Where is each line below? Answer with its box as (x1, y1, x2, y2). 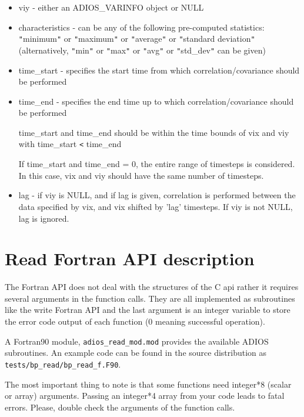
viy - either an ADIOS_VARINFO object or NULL (18, 1, 204, 13)
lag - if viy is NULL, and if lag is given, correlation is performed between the (18, 189, 296, 201)
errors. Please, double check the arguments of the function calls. (5, 401, 235, 413)
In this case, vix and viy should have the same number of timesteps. (18, 169, 264, 181)
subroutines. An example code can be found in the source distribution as (5, 346, 267, 359)
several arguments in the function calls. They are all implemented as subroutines (5, 292, 295, 304)
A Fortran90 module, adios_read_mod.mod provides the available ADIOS (5, 335, 269, 347)
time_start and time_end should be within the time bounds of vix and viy (18, 126, 289, 138)
